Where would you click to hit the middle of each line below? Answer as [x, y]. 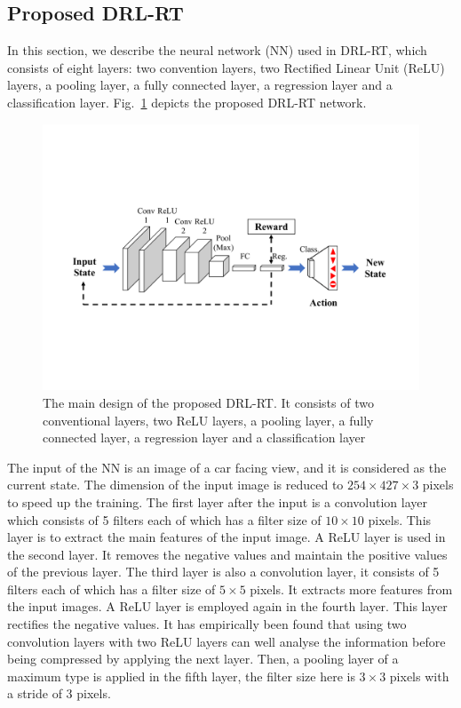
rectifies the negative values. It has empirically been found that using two [207, 624]
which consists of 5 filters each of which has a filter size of [164, 519]
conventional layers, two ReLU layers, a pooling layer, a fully [208, 420]
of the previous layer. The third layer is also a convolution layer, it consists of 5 [223, 572]
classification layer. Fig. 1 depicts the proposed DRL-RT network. [187, 102]
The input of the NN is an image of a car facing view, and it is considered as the [227, 467]
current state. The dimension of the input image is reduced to [175, 485]
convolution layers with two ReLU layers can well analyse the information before [227, 641]
